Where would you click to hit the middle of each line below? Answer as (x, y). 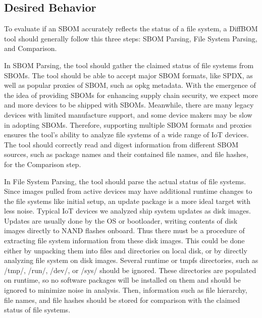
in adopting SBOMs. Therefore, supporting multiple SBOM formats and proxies (128, 124)
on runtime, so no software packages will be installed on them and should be (122, 280)
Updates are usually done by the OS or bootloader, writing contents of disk (121, 220)
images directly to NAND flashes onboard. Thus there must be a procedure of (124, 230)
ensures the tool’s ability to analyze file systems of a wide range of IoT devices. (126, 135)
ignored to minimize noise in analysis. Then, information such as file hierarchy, (126, 290)
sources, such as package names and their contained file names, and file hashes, (126, 154)
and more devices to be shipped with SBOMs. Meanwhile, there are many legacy (129, 105)
